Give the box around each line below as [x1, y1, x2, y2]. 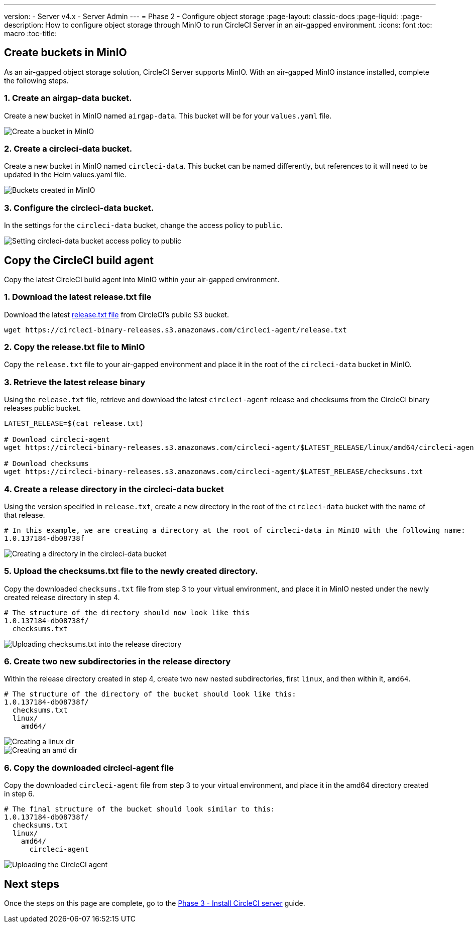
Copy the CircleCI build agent [4, 254, 154, 267]
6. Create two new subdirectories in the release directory [4, 656, 231, 667]
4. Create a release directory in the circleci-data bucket [4, 484, 224, 494]
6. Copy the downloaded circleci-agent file [4, 762, 174, 773]
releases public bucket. [4, 404, 81, 413]
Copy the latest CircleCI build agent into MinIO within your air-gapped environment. [4, 275, 280, 284]
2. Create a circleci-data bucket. [4, 143, 133, 154]
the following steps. [4, 76, 69, 85]
